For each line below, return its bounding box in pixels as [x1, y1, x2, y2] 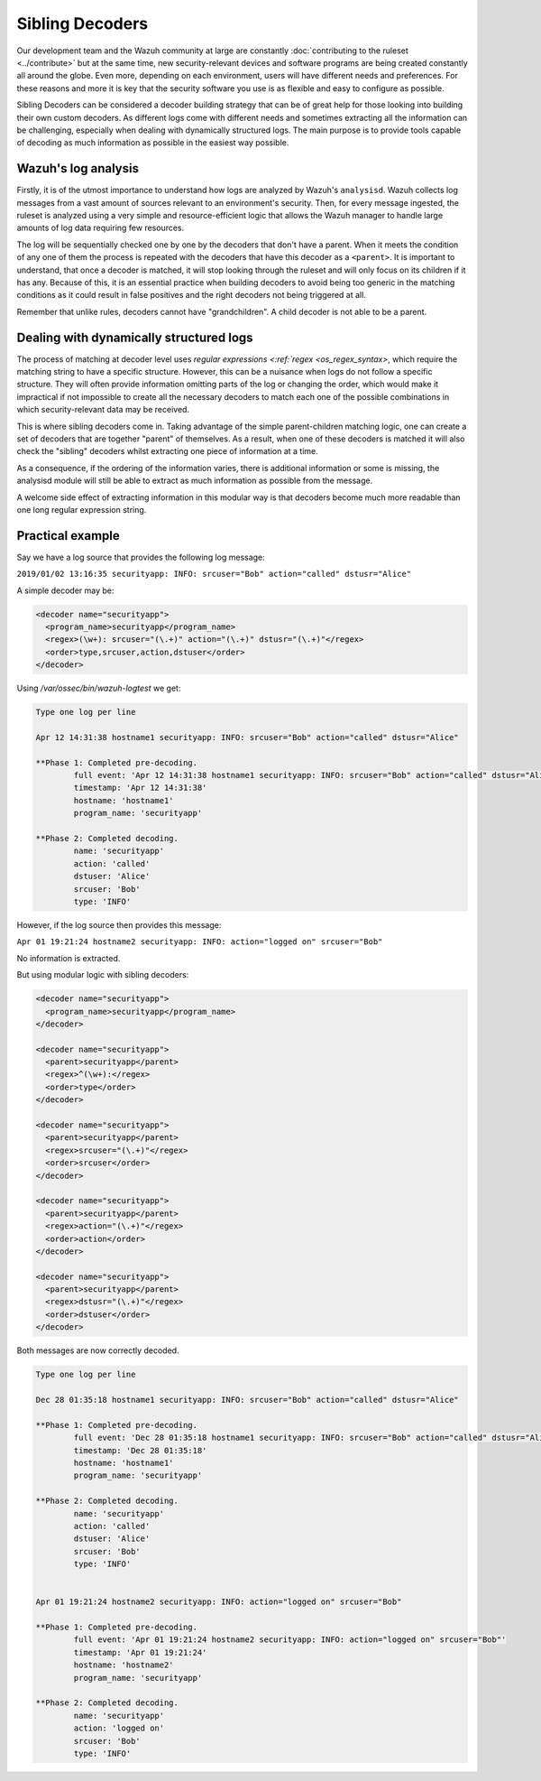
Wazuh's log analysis [16, 161, 140, 176]
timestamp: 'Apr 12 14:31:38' [73, 783, 207, 793]
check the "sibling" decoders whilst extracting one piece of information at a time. [16, 446, 319, 457]
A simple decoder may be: [16, 585, 115, 596]
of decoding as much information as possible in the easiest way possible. [16, 137, 289, 148]
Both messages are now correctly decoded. [16, 1345, 179, 1356]
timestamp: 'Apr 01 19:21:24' [73, 1647, 207, 1657]
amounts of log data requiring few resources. [16, 222, 185, 234]
